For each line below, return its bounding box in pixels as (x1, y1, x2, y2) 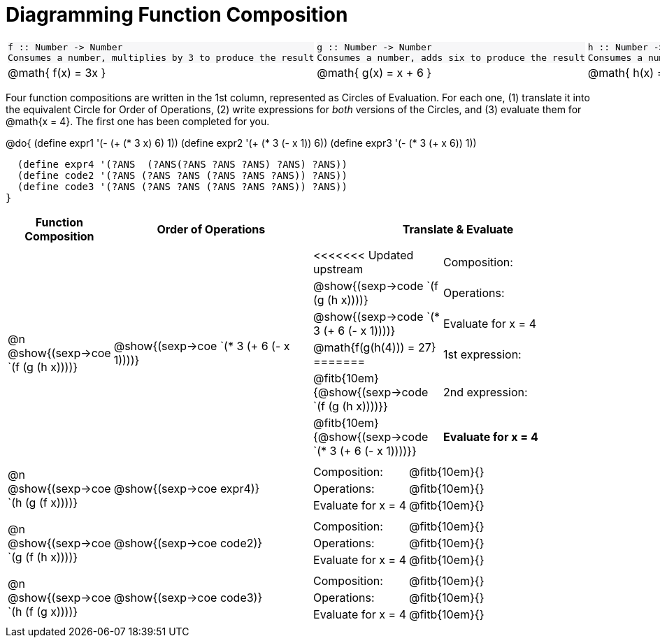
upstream (313, 261, 364, 276)
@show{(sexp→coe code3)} (113, 590, 263, 605)
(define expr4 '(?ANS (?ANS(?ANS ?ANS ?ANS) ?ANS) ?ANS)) (17, 158, 347, 170)
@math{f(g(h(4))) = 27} (313, 340, 436, 354)
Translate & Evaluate (402, 222, 514, 236)
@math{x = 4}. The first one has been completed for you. (6, 115, 270, 127)
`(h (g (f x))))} (8, 495, 78, 510)
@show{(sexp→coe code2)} (113, 535, 263, 550)
